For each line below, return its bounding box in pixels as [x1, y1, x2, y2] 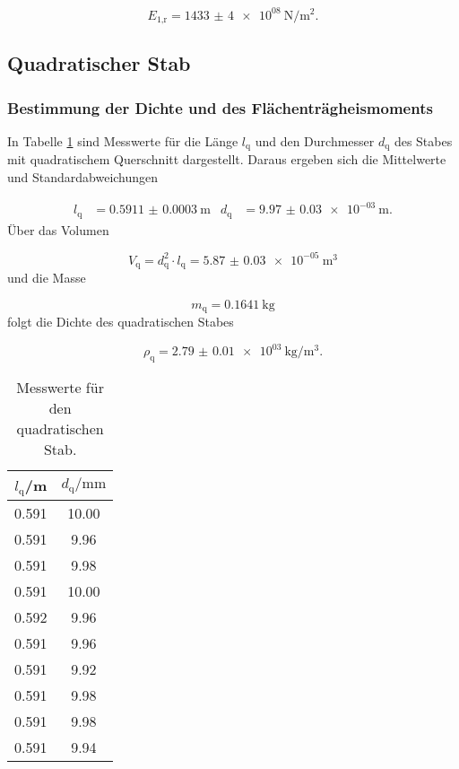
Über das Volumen [7, 220, 109, 239]
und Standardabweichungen [7, 168, 159, 186]
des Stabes [394, 131, 453, 150]
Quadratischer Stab [7, 49, 191, 77]
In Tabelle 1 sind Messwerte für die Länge [7, 131, 238, 150]
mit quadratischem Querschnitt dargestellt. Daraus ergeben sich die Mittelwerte [7, 150, 446, 169]
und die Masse [7, 268, 86, 287]
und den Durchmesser [255, 131, 375, 150]
